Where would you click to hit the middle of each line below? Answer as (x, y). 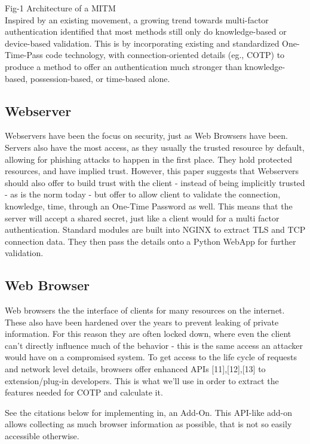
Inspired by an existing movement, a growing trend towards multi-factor (137, 19)
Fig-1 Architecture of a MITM (60, 8)
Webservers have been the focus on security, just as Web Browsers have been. (146, 136)
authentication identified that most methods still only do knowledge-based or (146, 31)
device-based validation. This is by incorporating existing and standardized (142, 43)
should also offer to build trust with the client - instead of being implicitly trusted (155, 182)
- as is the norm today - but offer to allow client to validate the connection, (143, 194)
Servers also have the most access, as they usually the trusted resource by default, (155, 147)
